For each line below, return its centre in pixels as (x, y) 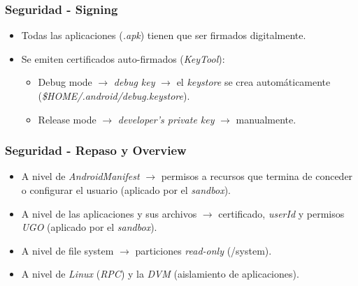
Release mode (67, 119)
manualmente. (266, 119)
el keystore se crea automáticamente (253, 82)
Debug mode (65, 82)
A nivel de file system (67, 250)
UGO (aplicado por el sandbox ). (89, 227)
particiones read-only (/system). (203, 250)
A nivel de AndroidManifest (80, 176)
